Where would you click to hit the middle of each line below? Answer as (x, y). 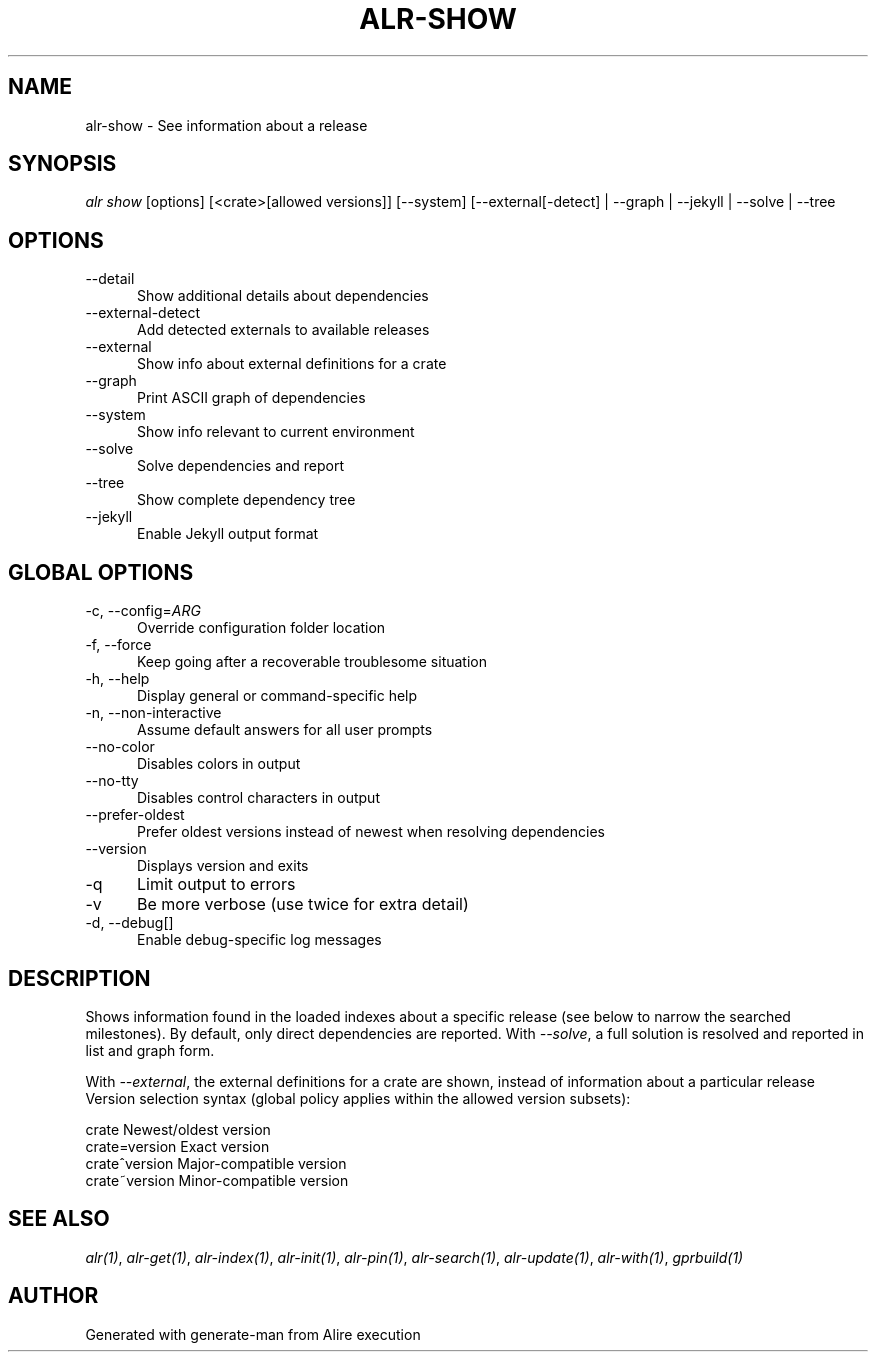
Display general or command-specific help (277, 696)
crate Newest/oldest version (178, 1129)
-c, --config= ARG (143, 611)
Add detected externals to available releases (283, 330)
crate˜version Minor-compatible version (217, 1180)
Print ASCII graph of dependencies (251, 398)
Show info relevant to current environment (276, 432)
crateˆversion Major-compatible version (216, 1163)
